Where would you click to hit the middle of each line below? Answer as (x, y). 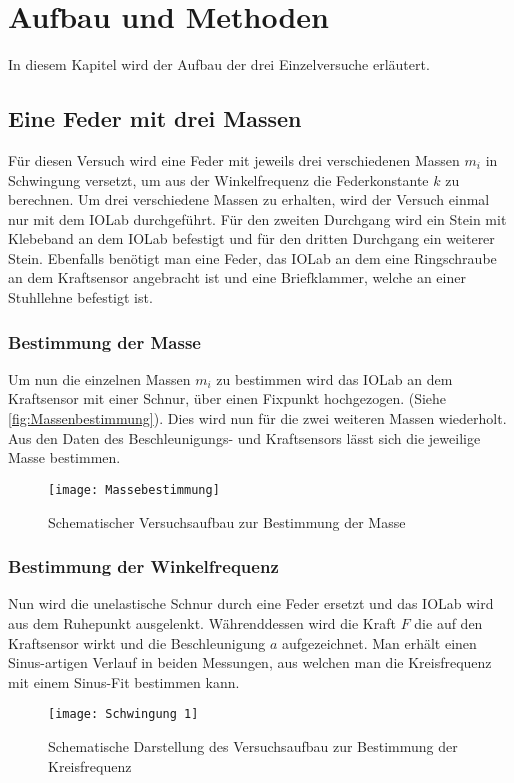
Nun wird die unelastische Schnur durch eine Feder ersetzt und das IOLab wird (251, 603)
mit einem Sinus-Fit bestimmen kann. (124, 681)
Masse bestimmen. (64, 457)
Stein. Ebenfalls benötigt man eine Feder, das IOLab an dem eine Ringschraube (252, 257)
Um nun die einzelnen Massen (99, 378)
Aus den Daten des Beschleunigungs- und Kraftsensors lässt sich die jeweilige (244, 437)
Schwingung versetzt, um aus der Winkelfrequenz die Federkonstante (218, 179)
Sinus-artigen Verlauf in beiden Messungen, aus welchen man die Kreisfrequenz (250, 662)
